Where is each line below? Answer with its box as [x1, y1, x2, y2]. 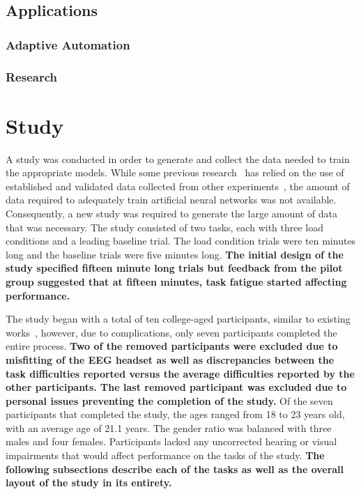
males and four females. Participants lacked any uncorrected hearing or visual [6, 434, 337, 449]
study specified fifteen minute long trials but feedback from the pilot [6, 261, 343, 275]
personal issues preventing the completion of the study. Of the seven [6, 393, 333, 408]
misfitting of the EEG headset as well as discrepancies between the [6, 352, 335, 366]
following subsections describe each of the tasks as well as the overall [6, 461, 344, 476]
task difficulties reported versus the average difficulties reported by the [6, 366, 355, 380]
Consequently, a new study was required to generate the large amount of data [6, 206, 337, 220]
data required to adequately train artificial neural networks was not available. [6, 192, 337, 207]
